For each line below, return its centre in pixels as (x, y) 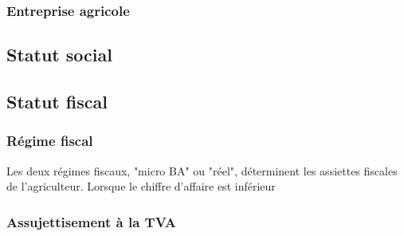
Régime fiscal (50, 141)
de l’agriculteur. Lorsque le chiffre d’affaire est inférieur (141, 186)
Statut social (59, 55)
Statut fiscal (57, 102)
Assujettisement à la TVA (92, 221)
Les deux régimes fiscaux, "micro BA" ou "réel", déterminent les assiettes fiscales (202, 170)
